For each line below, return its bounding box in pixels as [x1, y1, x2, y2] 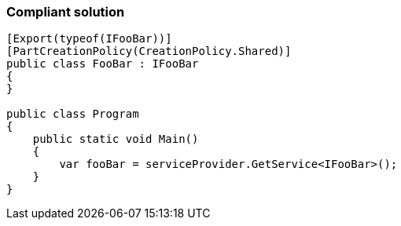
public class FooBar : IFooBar [6, 57, 199, 71]
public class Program [6, 108, 139, 121]
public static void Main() [32, 133, 199, 146]
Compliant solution [6, 4, 125, 20]
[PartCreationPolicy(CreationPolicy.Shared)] [6, 45, 292, 58]
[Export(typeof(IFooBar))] [6, 32, 172, 46]
